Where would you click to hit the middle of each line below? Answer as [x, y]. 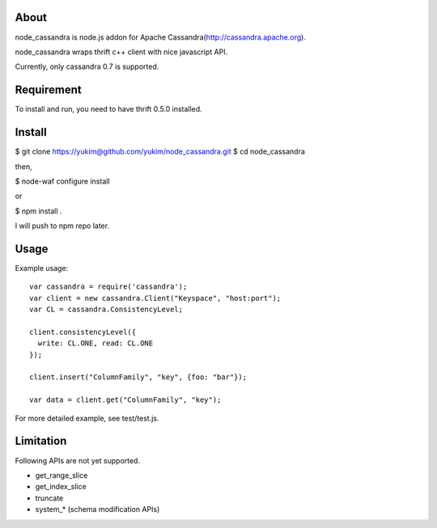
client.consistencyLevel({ [83, 332]
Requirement [49, 90]
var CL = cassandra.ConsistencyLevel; [106, 310]
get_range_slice [62, 475]
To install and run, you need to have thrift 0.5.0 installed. [108, 109]
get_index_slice [61, 487]
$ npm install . [38, 211]
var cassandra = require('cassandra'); [108, 287]
